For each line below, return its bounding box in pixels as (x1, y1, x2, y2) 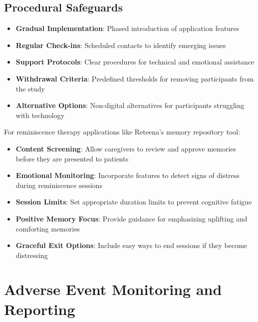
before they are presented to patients (15, 153, 129, 163)
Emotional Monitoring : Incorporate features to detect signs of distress (15, 170, 240, 180)
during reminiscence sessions (15, 179, 102, 190)
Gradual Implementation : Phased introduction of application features (15, 23, 240, 33)
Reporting (4, 298, 75, 319)
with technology (15, 109, 65, 120)
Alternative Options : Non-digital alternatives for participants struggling (15, 100, 245, 110)
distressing (15, 249, 48, 260)
